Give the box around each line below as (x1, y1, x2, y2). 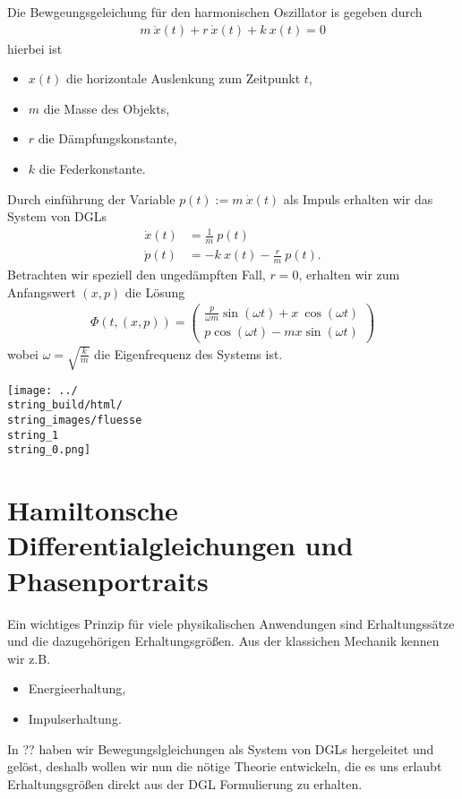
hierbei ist (7, 39, 63, 57)
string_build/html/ (7, 399, 123, 412)
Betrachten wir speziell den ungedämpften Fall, (7, 265, 266, 284)
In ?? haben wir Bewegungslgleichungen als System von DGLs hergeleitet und (7, 739, 434, 758)
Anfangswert (7, 282, 76, 301)
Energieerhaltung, (28, 679, 126, 698)
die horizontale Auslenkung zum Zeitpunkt (66, 69, 301, 88)
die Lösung (124, 282, 185, 301)
